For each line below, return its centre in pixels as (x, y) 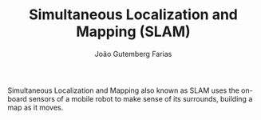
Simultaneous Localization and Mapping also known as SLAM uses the (124, 90)
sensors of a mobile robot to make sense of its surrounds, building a (140, 98)
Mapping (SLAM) (133, 32)
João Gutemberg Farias (133, 54)
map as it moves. (36, 107)
